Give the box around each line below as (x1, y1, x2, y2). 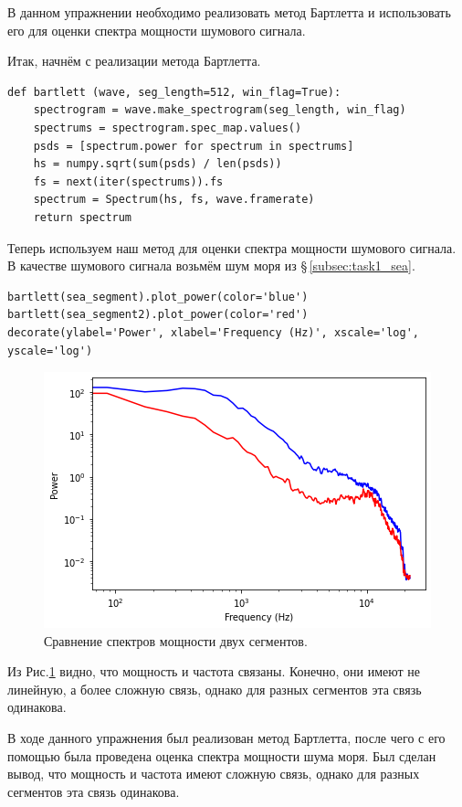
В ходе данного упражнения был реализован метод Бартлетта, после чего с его (7, 728, 446, 748)
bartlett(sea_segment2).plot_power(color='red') (7, 308, 309, 322)
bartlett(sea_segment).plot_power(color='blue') (7, 290, 309, 303)
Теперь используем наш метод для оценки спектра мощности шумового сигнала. (7, 238, 457, 257)
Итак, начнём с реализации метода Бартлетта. (7, 51, 261, 70)
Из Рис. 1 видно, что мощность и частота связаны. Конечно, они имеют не (7, 662, 420, 681)
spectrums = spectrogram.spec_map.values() (33, 121, 302, 134)
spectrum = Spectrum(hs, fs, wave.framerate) (33, 193, 315, 207)
